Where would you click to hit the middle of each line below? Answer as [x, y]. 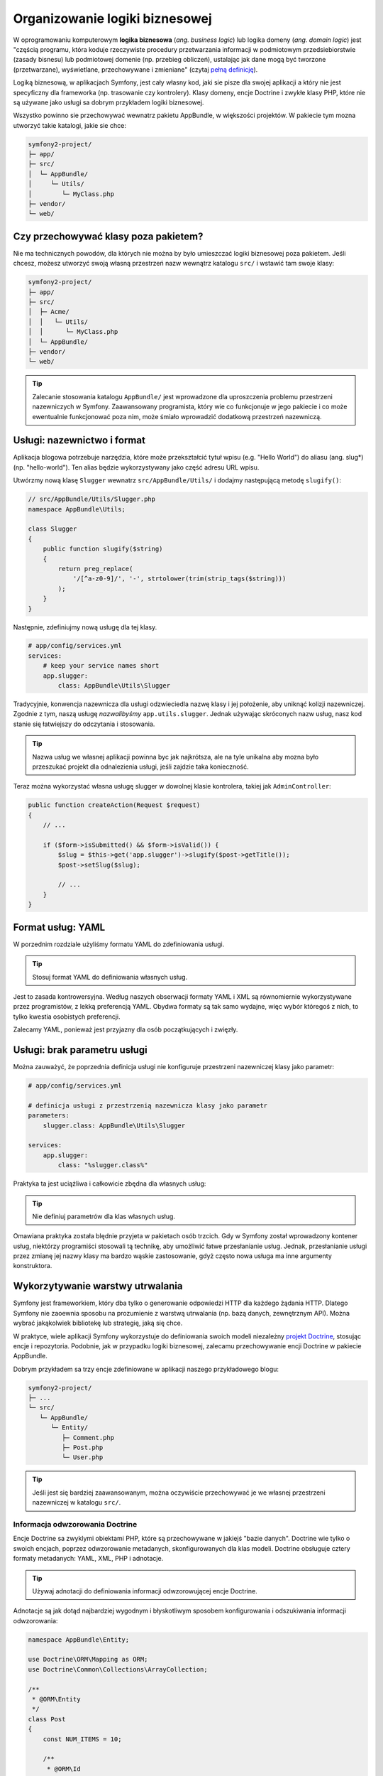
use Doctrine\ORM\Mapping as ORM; [88, 1659]
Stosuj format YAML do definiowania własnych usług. [110, 977]
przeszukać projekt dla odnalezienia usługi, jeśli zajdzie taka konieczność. [141, 767]
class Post [47, 1719]
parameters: [49, 1116]
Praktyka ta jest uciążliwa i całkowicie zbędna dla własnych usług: [110, 1184]
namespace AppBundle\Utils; [77, 509]
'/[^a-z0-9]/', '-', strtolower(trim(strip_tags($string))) [179, 579]
